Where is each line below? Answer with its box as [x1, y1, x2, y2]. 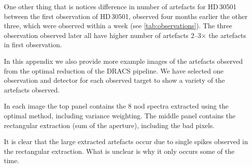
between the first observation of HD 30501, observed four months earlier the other [4, 11, 248, 21]
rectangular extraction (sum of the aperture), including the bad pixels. [4, 120, 215, 130]
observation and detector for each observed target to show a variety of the [4, 75, 225, 85]
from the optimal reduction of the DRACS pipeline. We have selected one [4, 65, 224, 75]
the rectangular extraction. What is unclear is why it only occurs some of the [4, 146, 234, 156]
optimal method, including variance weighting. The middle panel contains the [4, 110, 235, 120]
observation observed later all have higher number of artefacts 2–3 [4, 30, 201, 40]
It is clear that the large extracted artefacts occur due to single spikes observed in [4, 136, 248, 147]
